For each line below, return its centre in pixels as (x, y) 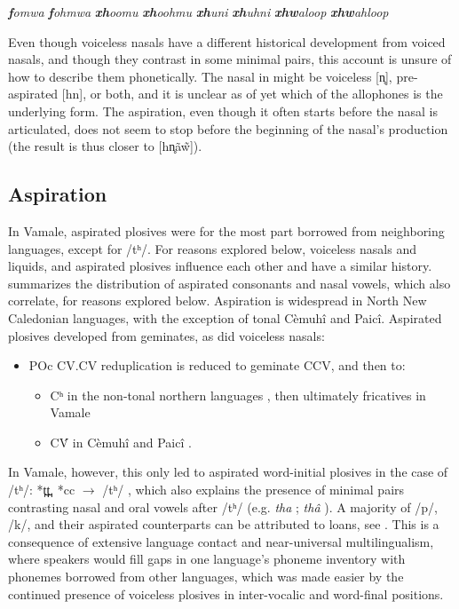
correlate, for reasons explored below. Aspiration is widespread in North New (218, 301)
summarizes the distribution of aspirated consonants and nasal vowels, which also (229, 283)
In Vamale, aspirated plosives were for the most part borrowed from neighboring (226, 230)
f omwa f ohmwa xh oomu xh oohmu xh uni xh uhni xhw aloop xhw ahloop (198, 12)
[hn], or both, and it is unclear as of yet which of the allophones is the (252, 94)
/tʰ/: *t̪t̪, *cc (42, 490)
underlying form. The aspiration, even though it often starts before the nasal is (223, 111)
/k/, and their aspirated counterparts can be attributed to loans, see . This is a (224, 524)
